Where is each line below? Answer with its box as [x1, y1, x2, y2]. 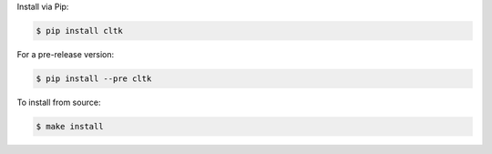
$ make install [36, 121, 104, 131]
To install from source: [16, 97, 101, 108]
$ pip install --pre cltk [36, 73, 152, 84]
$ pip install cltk [36, 26, 123, 36]
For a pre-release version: [16, 48, 115, 59]
